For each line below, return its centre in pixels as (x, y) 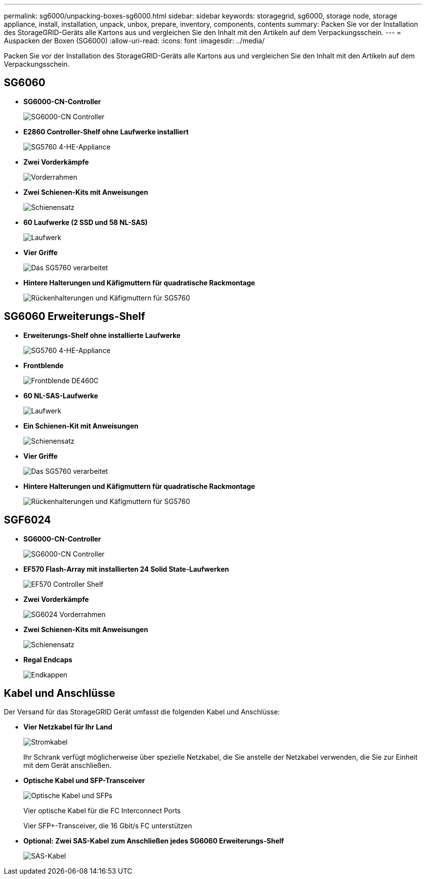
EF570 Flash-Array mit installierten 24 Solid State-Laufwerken (126, 569)
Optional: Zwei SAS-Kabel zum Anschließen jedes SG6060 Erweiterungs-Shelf (154, 841)
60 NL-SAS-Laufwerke (61, 395)
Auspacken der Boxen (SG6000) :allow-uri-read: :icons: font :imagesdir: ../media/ (134, 41)
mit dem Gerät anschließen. (68, 766)
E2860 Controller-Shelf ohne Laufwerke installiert (106, 131)
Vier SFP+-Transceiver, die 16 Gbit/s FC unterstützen (108, 826)
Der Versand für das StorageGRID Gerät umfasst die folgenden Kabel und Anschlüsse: (142, 712)
